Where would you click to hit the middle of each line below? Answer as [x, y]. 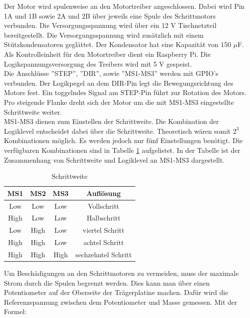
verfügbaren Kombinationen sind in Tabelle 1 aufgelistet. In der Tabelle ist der [122, 150]
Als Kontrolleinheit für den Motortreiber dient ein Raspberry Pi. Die [107, 54]
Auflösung [104, 193]
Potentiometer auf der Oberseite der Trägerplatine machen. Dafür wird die [116, 292]
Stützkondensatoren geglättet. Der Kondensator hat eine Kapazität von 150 [118, 44]
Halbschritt [104, 218]
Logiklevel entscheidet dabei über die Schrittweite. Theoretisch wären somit [117, 131]
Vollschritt [104, 206]
